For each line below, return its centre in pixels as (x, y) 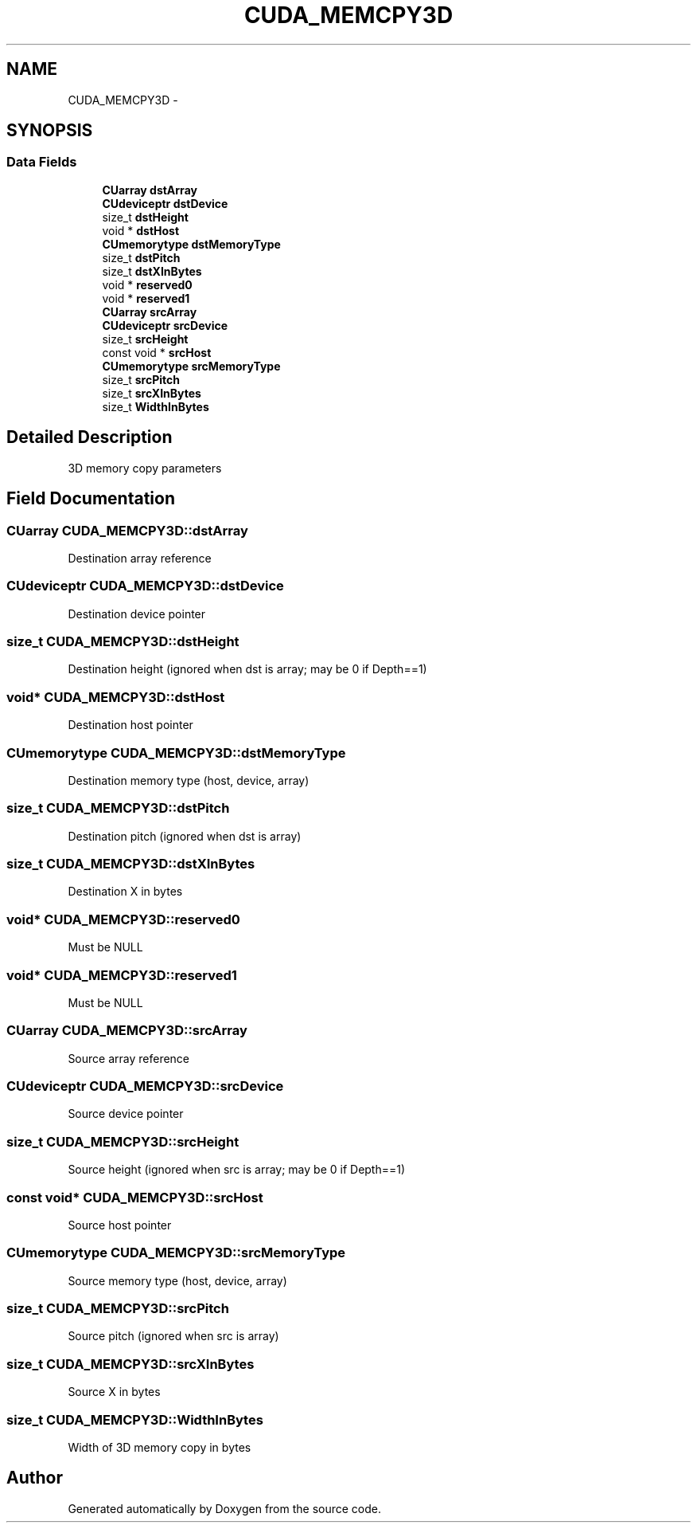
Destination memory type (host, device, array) (189, 780)
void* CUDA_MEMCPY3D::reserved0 (123, 919)
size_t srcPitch (141, 379)
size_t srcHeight (145, 339)
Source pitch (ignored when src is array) (173, 1336)
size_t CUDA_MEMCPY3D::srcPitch (118, 1308)
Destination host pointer (130, 725)
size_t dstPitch (141, 257)
